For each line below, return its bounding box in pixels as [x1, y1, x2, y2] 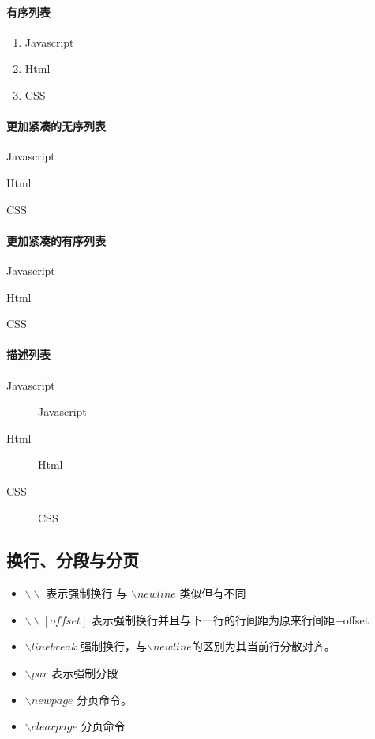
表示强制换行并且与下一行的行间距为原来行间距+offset [91, 611, 369, 628]
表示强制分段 [51, 665, 118, 681]
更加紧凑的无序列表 [6, 118, 106, 134]
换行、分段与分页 [6, 548, 139, 572]
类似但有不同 [179, 585, 246, 601]
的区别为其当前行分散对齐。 [191, 638, 336, 654]
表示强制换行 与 [46, 585, 128, 601]
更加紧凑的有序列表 [6, 232, 106, 248]
